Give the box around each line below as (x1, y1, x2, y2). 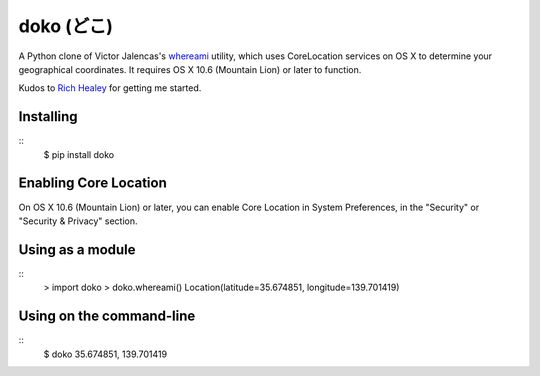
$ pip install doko (43, 148, 115, 160)
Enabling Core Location (18, 175, 167, 192)
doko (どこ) (18, 15, 114, 37)
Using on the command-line (18, 308, 196, 325)
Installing (18, 108, 79, 125)
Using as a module (18, 241, 136, 258)
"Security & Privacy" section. (18, 215, 139, 227)
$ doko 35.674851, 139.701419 (43, 348, 168, 360)
